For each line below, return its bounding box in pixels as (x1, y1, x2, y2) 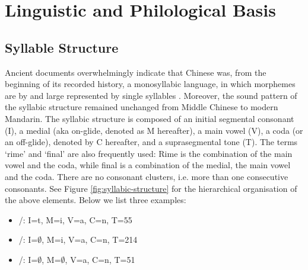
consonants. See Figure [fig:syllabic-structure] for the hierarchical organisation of (5, 182, 297, 194)
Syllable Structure (5, 38, 119, 56)
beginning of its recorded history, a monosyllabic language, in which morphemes (5, 78, 296, 90)
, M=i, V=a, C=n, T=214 (42, 233, 138, 246)
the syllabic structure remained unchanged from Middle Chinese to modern (5, 101, 278, 113)
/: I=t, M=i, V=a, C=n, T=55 (18, 213, 132, 226)
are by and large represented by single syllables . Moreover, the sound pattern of (5, 89, 297, 101)
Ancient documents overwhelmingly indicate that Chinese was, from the (5, 66, 266, 78)
